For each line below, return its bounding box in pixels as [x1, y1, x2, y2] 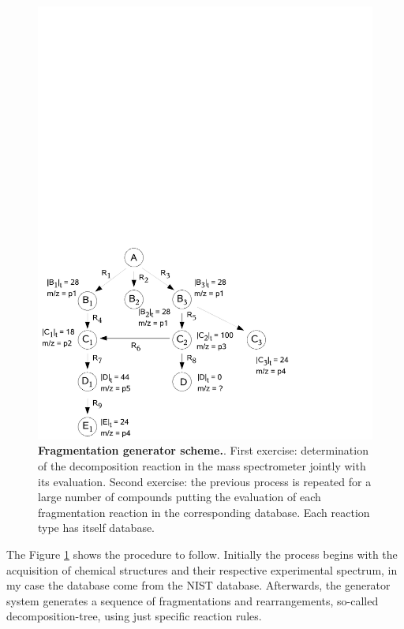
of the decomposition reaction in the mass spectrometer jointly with [38, 458, 366, 474]
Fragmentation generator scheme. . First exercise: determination [38, 442, 368, 459]
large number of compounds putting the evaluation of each [38, 489, 321, 505]
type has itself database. [38, 519, 155, 536]
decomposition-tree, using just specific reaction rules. [6, 608, 262, 624]
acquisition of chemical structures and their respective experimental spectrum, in [6, 561, 398, 578]
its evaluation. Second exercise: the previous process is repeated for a [38, 473, 372, 489]
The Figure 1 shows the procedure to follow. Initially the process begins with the [6, 546, 398, 563]
